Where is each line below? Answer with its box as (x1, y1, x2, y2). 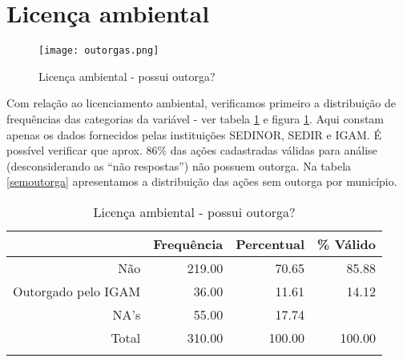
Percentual (236, 234, 305, 253)
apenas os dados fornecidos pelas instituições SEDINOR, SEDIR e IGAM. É (6, 126, 381, 143)
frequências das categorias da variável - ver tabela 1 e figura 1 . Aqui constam (6, 110, 385, 127)
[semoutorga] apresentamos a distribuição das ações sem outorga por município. (6, 173, 397, 190)
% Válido (317, 234, 376, 253)
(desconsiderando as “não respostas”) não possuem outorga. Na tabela (6, 157, 352, 174)
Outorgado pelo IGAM (13, 281, 141, 300)
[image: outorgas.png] (38, 45, 159, 57)
